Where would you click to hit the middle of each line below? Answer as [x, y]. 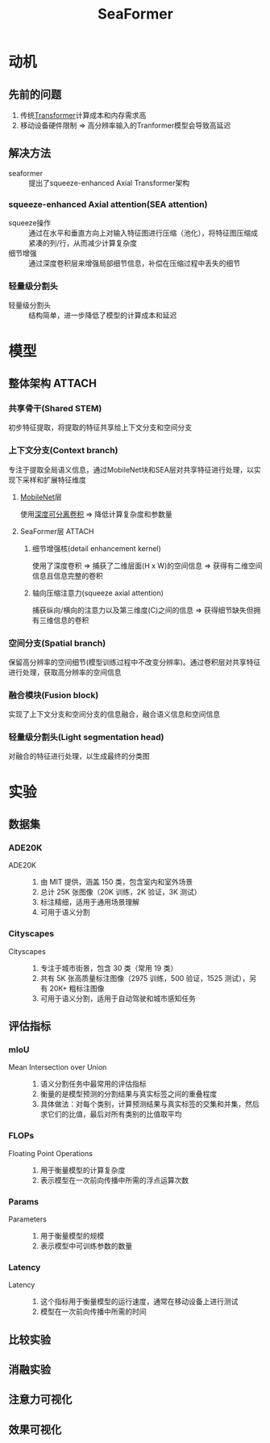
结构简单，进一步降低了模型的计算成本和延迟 [103, 315]
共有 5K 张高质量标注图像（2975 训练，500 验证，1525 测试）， [145, 978]
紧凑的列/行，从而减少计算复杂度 [83, 243]
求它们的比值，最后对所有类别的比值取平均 [111, 1114]
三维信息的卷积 [64, 620]
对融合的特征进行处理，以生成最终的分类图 [79, 756]
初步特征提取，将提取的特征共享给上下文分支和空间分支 [100, 427]
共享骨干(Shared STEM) [55, 408]
